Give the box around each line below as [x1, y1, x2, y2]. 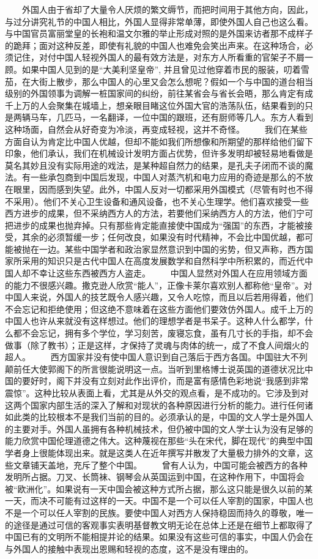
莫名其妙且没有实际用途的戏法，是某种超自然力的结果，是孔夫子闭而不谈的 [5, 158, 305, 171]
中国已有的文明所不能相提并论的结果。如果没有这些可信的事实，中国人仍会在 [5, 530, 313, 543]
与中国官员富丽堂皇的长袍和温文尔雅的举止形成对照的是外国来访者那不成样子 [5, 27, 313, 40]
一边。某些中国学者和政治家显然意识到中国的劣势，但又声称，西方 [39, 242, 305, 255]
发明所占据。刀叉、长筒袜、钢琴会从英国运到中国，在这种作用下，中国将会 [5, 470, 305, 483]
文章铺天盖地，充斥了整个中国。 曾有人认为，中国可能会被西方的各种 [13, 458, 308, 471]
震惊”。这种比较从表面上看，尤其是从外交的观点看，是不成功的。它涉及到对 [5, 387, 309, 399]
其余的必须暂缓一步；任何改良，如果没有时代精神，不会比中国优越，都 [21, 231, 305, 243]
